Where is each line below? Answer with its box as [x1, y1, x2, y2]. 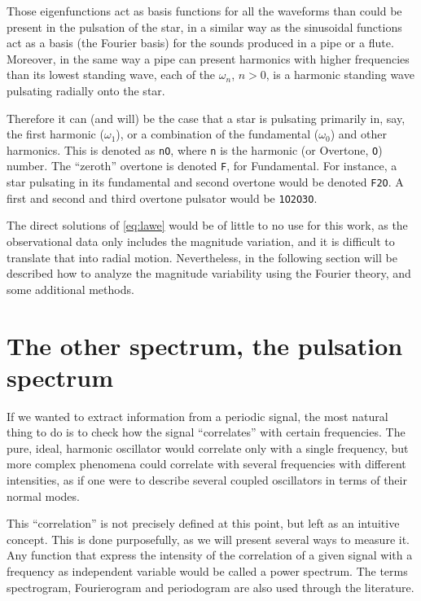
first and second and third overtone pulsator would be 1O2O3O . [7, 189, 318, 206]
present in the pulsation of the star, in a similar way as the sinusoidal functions [7, 18, 402, 35]
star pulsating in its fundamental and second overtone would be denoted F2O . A [7, 173, 404, 191]
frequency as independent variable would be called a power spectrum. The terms [7, 563, 408, 579]
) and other [330, 125, 387, 143]
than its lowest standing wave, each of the [7, 66, 216, 83]
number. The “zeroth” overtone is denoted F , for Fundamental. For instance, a [7, 157, 397, 174]
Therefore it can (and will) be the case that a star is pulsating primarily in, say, [7, 109, 406, 126]
